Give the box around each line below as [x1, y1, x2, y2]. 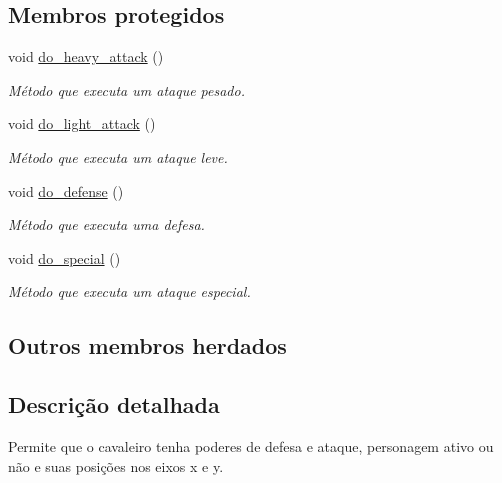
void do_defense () [8, 180, 124, 201]
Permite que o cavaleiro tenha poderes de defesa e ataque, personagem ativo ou [8, 435, 494, 456]
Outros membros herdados [8, 330, 287, 361]
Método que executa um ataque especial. [8, 281, 251, 302]
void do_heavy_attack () [8, 46, 164, 67]
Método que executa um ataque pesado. [8, 79, 245, 100]
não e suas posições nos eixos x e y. [8, 455, 224, 476]
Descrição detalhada [8, 389, 220, 420]
